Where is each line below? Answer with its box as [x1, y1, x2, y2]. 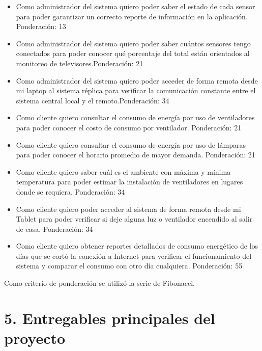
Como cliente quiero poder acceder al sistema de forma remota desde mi [16, 203, 241, 214]
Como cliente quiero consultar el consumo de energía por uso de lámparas [16, 139, 246, 150]
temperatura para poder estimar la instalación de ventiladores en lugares [16, 176, 243, 187]
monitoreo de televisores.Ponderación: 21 [16, 58, 143, 68]
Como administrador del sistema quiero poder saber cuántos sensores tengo [16, 38, 251, 48]
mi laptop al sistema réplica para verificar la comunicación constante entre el [16, 85, 256, 96]
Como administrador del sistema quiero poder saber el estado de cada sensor [16, 1, 255, 11]
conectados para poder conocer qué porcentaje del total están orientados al [16, 48, 250, 59]
